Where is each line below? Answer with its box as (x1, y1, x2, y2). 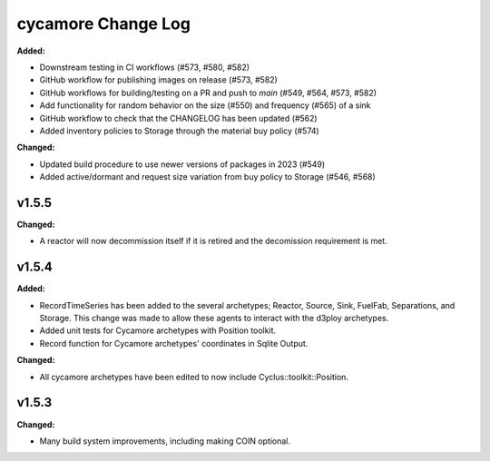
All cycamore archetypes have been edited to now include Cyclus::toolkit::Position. (39, 371, 349, 382)
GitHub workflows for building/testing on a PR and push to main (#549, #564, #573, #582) (39, 87, 377, 98)
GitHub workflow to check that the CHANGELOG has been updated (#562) (39, 113, 318, 123)
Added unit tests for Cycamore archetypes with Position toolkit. (39, 325, 277, 336)
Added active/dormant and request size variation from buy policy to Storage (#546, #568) (39, 172, 376, 182)
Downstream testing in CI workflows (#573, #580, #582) (39, 62, 250, 73)
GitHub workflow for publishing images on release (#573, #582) (39, 74, 279, 85)
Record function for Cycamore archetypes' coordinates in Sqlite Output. (39, 338, 309, 348)
